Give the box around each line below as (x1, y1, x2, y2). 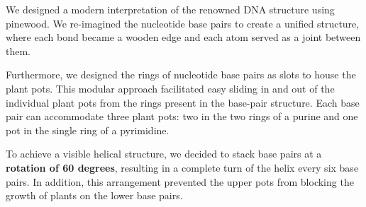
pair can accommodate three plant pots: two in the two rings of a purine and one (6, 109, 358, 124)
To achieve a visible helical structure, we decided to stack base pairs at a (6, 146, 322, 161)
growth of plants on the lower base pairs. (6, 188, 183, 203)
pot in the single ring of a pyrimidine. (6, 122, 170, 137)
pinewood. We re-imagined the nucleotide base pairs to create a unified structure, (6, 16, 360, 30)
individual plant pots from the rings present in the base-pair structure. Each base (6, 95, 360, 110)
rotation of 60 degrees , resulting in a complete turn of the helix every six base (6, 160, 359, 175)
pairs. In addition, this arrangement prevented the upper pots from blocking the (6, 174, 354, 189)
